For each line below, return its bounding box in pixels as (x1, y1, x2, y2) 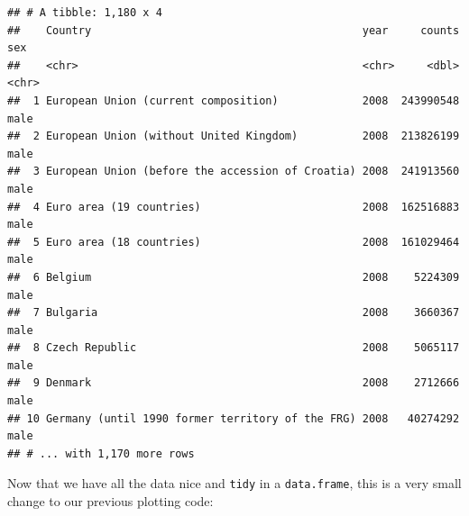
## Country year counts (7, 23, 460, 37)
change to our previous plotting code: (7, 492, 214, 511)
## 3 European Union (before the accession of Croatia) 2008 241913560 (7, 165, 460, 178)
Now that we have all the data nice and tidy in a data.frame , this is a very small (7, 474, 462, 493)
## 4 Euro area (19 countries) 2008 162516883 (7, 200, 460, 213)
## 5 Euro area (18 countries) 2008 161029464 (7, 235, 460, 249)
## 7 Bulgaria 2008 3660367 (7, 306, 460, 320)
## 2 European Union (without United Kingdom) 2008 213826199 (7, 130, 460, 143)
